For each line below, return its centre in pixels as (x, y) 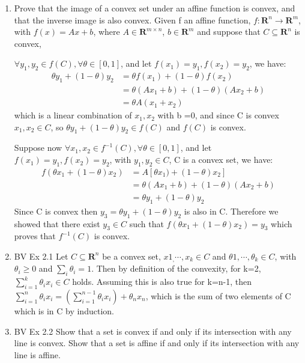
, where (107, 32)
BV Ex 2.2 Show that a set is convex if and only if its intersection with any (153, 331)
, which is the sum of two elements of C (218, 295)
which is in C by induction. (64, 310)
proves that (35, 236)
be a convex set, (131, 256)
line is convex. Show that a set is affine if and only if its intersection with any (157, 343)
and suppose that (229, 32)
